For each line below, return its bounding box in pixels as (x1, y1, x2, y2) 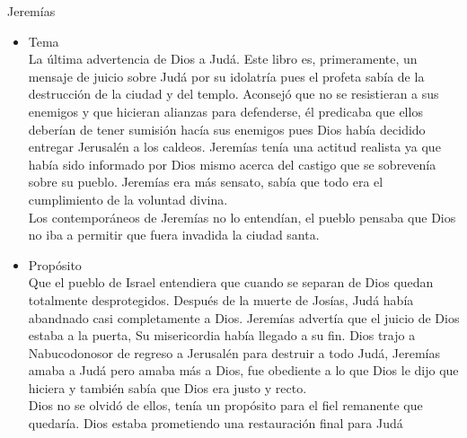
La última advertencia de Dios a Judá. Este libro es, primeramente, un (28, 49, 418, 68)
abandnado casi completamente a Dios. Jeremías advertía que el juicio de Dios (28, 308, 460, 327)
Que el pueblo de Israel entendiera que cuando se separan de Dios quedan (28, 273, 434, 292)
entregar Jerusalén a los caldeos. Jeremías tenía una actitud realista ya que (28, 137, 441, 156)
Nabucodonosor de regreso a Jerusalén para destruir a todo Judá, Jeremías (28, 343, 441, 362)
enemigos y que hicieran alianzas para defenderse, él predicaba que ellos (28, 101, 423, 120)
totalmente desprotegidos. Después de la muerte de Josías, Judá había (28, 290, 414, 309)
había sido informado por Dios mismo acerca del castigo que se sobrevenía (28, 154, 436, 173)
